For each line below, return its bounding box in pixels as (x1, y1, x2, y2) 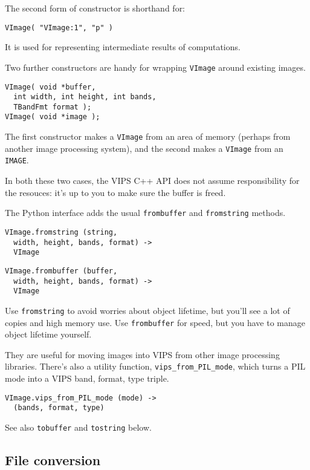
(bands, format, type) (13, 403, 105, 413)
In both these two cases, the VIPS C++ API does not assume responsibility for (5, 174, 300, 187)
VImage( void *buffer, (5, 82, 96, 91)
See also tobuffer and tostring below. (5, 420, 152, 433)
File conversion (5, 450, 101, 469)
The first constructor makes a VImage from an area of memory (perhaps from (5, 130, 291, 143)
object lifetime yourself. (5, 328, 92, 341)
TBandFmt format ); (13, 102, 92, 111)
